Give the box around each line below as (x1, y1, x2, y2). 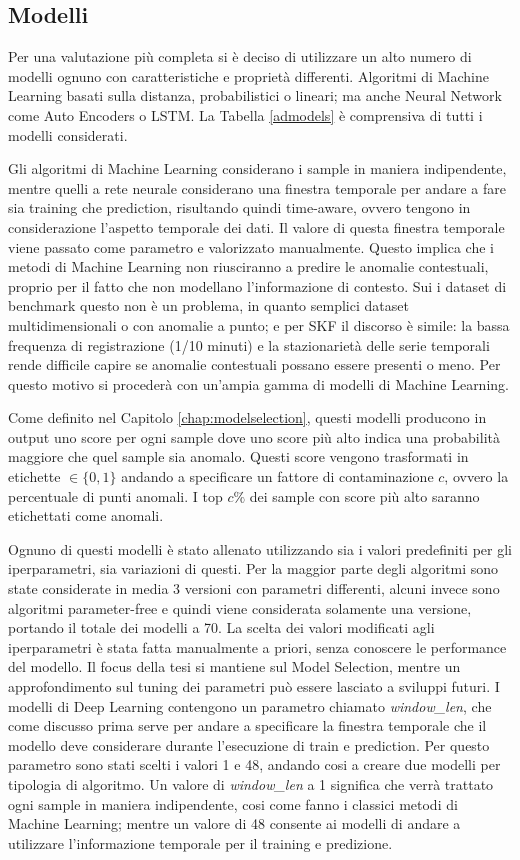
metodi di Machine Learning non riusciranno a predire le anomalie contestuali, (8, 256, 489, 277)
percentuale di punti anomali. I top (8, 485, 223, 506)
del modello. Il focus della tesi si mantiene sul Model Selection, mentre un (8, 656, 461, 677)
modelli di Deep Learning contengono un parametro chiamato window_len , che (8, 695, 492, 716)
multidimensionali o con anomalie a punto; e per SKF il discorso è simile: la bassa (8, 314, 510, 335)
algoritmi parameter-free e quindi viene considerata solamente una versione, (8, 597, 472, 618)
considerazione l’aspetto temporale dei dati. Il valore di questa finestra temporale (8, 216, 505, 237)
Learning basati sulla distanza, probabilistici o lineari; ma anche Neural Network (8, 85, 502, 106)
